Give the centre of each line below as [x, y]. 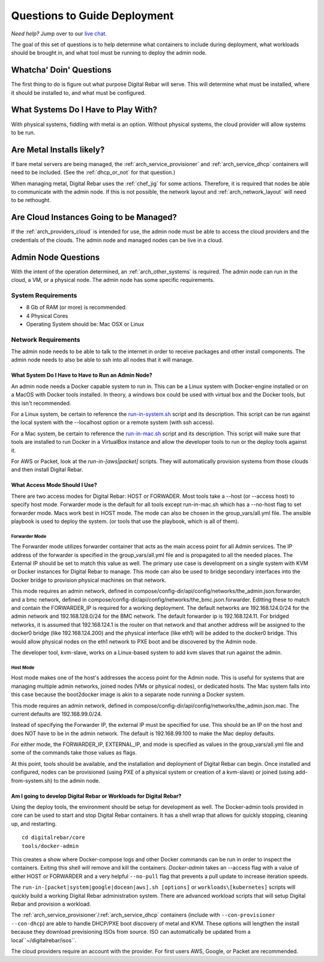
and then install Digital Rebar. [47, 470]
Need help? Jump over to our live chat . [59, 34]
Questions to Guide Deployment [92, 16]
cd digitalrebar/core [53, 838]
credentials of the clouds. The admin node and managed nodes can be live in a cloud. [117, 240]
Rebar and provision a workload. [51, 904]
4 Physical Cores [47, 315]
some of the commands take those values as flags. [74, 753]
